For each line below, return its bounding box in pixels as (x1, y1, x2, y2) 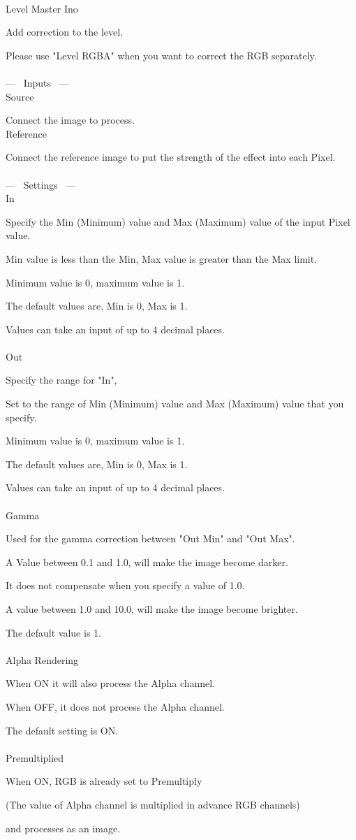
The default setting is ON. (6, 723, 119, 737)
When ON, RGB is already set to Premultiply (6, 774, 202, 788)
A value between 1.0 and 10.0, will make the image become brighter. (6, 602, 298, 616)
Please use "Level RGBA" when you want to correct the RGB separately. (6, 48, 317, 62)
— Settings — (6, 177, 76, 191)
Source (6, 89, 34, 103)
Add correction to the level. (6, 24, 124, 39)
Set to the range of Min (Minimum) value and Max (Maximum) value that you (6, 396, 344, 411)
